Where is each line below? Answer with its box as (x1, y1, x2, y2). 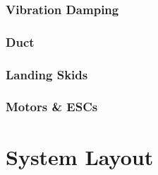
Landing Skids (6, 65, 88, 83)
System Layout (6, 142, 154, 171)
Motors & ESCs (6, 98, 98, 115)
